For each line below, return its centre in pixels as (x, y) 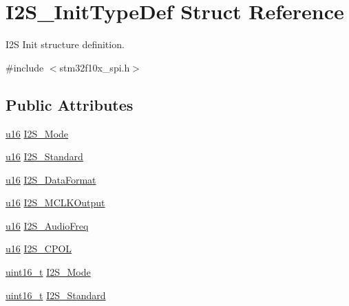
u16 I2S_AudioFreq (47, 225)
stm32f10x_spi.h (95, 67)
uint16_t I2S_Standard (56, 295)
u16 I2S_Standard (44, 156)
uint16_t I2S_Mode (48, 272)
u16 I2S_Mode (37, 133)
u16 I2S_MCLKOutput (55, 203)
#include (25, 67)
